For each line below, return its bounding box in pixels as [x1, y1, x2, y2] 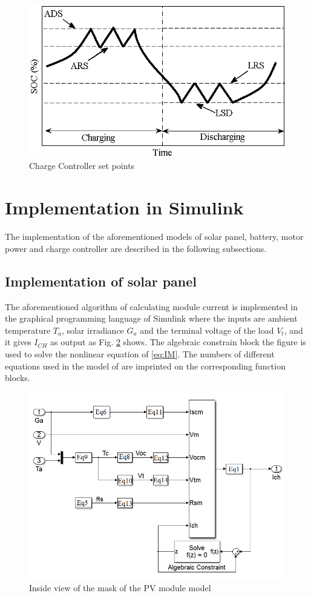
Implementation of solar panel [5, 271, 197, 290]
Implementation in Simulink [5, 195, 244, 220]
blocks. [5, 371, 30, 384]
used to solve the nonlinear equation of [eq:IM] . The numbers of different [5, 347, 275, 360]
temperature [5, 323, 51, 336]
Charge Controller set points [29, 159, 135, 172]
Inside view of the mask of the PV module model [29, 581, 211, 594]
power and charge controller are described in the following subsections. [5, 242, 267, 254]
